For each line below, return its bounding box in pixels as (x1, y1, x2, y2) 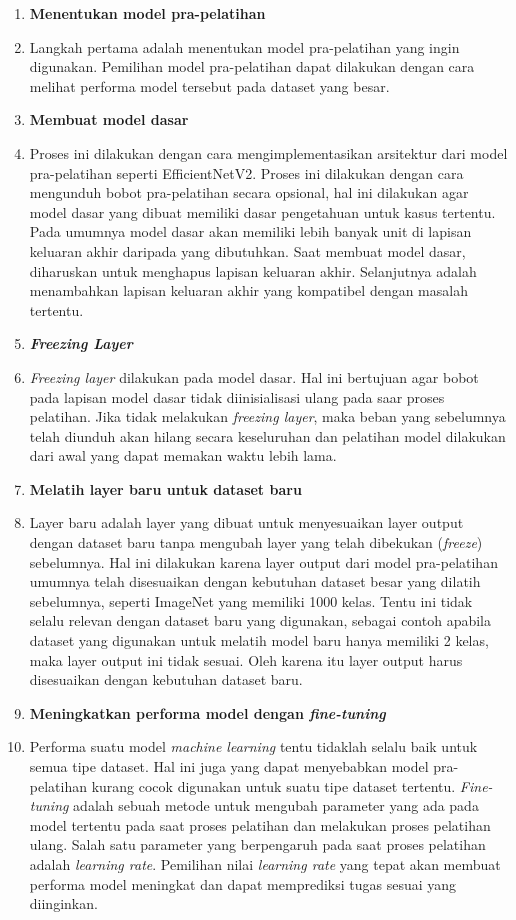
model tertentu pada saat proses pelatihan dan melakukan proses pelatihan (29, 814, 491, 835)
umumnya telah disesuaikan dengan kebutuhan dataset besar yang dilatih (29, 571, 481, 592)
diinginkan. (29, 893, 98, 914)
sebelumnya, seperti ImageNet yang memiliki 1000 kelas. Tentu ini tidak (29, 590, 473, 611)
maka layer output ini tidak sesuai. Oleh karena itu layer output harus (29, 649, 463, 670)
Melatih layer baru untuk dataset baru (29, 478, 302, 499)
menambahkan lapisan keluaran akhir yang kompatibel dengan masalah (29, 280, 468, 301)
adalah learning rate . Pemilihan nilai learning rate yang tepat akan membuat (29, 853, 501, 874)
